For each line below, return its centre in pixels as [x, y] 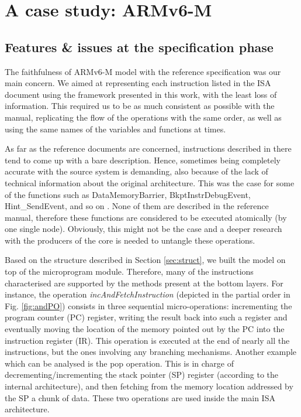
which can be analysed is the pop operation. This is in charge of [119, 363]
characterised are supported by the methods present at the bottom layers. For [144, 283]
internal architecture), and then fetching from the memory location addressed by [149, 386]
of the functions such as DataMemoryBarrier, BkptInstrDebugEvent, [128, 194]
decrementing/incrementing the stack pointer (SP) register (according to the [142, 375]
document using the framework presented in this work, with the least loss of [141, 94]
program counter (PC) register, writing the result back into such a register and [146, 317]
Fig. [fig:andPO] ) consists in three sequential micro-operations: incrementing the [148, 305]
